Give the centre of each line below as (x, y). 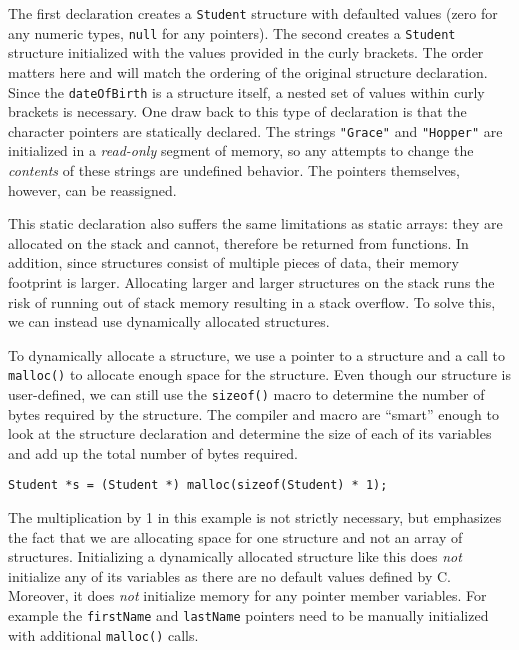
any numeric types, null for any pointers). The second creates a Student (232, 32)
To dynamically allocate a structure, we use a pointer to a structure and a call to (257, 354)
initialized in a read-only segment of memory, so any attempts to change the (241, 150)
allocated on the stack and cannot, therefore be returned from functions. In (238, 242)
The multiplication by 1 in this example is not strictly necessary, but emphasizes (255, 517)
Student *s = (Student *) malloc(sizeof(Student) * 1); (198, 485)
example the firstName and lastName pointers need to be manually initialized (248, 615)
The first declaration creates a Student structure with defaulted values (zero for (253, 13)
